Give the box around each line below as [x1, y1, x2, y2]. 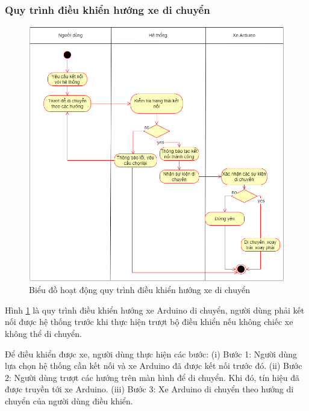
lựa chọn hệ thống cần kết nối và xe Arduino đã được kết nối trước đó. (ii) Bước [5, 359, 302, 372]
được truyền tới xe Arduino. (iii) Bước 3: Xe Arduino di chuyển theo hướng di [5, 383, 294, 395]
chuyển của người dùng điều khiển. [5, 395, 133, 407]
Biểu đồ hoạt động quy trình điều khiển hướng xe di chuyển [29, 283, 251, 296]
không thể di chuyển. [5, 327, 82, 340]
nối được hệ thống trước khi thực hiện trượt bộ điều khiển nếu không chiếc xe [5, 315, 293, 328]
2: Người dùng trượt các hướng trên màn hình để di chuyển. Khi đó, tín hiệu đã [5, 371, 299, 383]
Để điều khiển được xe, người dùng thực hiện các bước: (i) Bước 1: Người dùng [5, 347, 297, 360]
